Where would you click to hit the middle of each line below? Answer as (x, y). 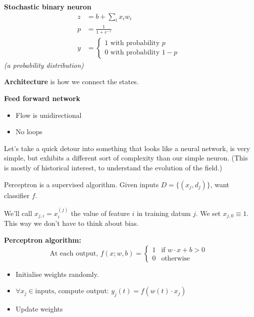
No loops (29, 132)
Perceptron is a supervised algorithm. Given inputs (81, 184)
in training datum (164, 213)
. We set (208, 213)
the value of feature (101, 213)
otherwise (176, 258)
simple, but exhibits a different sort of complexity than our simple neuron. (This (126, 158)
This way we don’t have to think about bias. (71, 223)
